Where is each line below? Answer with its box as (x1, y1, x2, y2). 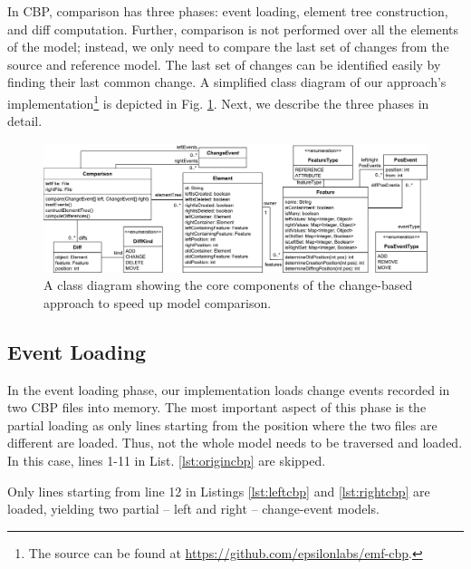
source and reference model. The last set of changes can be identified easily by (7, 54, 441, 73)
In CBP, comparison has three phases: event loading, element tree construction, (7, 2, 448, 20)
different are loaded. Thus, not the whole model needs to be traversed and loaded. (7, 433, 463, 452)
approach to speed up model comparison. (43, 293, 272, 312)
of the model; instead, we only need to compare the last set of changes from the (7, 37, 449, 56)
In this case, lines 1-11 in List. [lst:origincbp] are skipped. (7, 451, 326, 470)
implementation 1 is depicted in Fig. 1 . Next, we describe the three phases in (7, 91, 429, 112)
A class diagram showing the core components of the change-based (43, 275, 413, 294)
